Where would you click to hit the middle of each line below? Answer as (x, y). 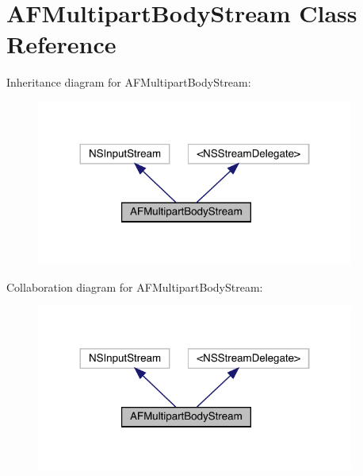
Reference (61, 44)
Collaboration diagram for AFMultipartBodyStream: (135, 286)
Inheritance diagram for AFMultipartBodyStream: (129, 82)
